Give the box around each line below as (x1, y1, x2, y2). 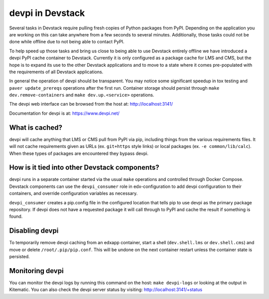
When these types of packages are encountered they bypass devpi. (9, 150, 149, 156)
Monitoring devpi (9, 267, 64, 275)
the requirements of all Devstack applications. (9, 69, 104, 75)
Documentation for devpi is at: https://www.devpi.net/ (9, 110, 120, 116)
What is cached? (9, 123, 62, 132)
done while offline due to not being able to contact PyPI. (9, 39, 125, 45)
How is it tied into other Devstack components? (9, 163, 159, 172)
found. (9, 213, 23, 219)
